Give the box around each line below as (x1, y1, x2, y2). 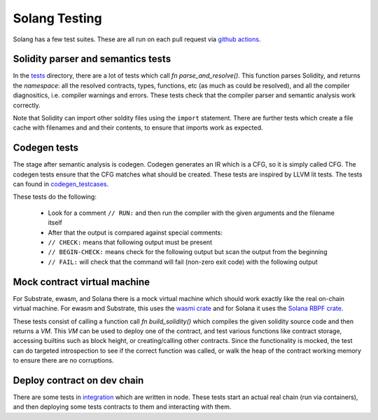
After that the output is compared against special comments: (48, 228, 223, 237)
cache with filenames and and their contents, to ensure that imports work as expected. (13, 123, 263, 132)
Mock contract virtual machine (13, 276, 150, 288)
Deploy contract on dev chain (13, 374, 144, 386)
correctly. (13, 101, 41, 109)
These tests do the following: (13, 192, 97, 201)
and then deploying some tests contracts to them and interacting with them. (13, 402, 232, 411)
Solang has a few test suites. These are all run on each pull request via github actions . (13, 35, 261, 43)
